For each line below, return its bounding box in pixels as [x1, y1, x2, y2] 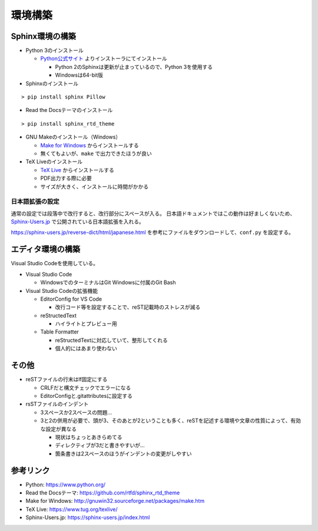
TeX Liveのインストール [25, 158, 82, 165]
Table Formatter [40, 328, 79, 335]
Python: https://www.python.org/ [25, 481, 106, 488]
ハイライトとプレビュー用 [55, 320, 117, 327]
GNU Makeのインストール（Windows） [25, 133, 121, 141]
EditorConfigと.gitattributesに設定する [40, 392, 132, 399]
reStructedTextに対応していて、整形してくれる [55, 337, 168, 344]
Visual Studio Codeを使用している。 [11, 260, 98, 267]
